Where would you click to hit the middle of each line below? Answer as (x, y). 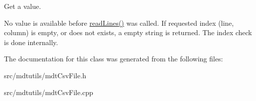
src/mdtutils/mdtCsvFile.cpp (49, 92)
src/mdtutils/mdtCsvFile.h (45, 75)
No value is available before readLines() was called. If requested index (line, (119, 23)
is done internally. (31, 42)
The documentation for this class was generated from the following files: (114, 59)
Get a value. (23, 6)
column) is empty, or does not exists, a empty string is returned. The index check (128, 32)
